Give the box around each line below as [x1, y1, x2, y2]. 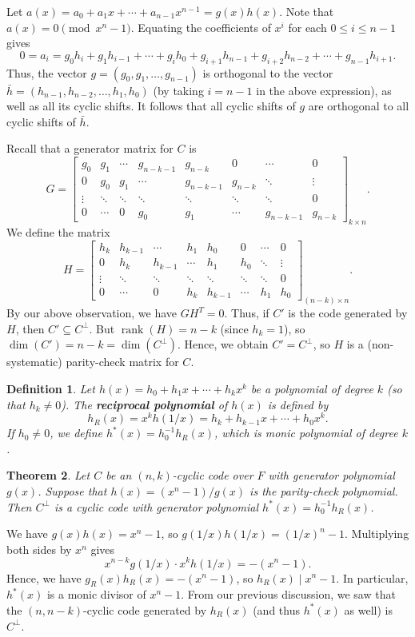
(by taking [153, 82, 204, 98]
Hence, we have [6, 569, 82, 586]
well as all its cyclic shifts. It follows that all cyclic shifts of [6, 98, 296, 114]
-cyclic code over [172, 467, 253, 484]
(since [220, 320, 249, 336]
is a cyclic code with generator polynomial [54, 498, 259, 515]
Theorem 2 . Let [6, 467, 90, 484]
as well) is [344, 601, 393, 618]
